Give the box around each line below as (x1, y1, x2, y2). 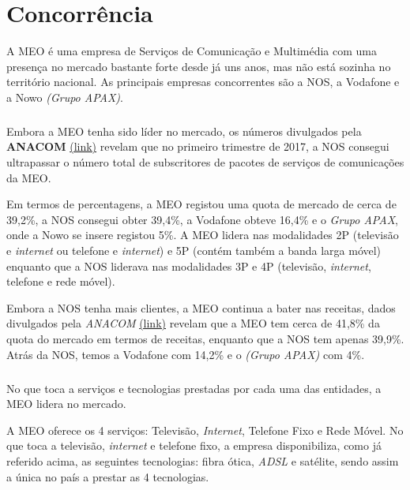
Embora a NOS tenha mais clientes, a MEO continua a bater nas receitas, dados (6, 299, 396, 316)
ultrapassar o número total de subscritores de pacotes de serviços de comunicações (6, 154, 404, 170)
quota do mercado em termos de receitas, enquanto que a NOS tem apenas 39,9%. (6, 331, 404, 346)
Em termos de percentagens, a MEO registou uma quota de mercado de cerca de (6, 196, 397, 212)
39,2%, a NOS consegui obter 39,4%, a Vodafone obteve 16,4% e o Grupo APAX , (6, 211, 398, 227)
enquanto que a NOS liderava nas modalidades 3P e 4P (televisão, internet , (6, 257, 371, 274)
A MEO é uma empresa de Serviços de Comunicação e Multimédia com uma (6, 43, 377, 59)
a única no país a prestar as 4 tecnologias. (6, 468, 209, 484)
